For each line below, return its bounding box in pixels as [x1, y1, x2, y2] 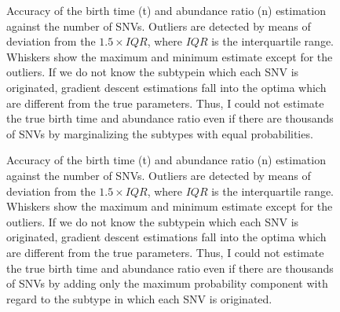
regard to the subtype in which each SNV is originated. [6, 290, 272, 306]
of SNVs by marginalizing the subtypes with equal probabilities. [6, 125, 313, 141]
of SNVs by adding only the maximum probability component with [6, 275, 328, 292]
